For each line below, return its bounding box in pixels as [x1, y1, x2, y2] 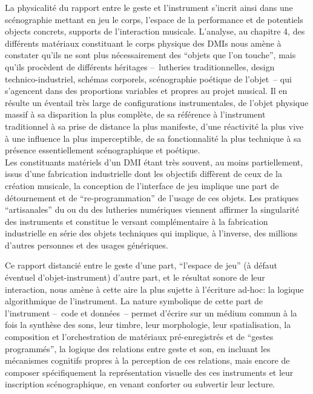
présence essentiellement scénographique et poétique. [5, 144, 200, 156]
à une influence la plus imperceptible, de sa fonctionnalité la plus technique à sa [5, 132, 301, 144]
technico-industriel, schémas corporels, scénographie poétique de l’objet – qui [5, 72, 292, 85]
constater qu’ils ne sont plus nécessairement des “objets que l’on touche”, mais [5, 48, 296, 61]
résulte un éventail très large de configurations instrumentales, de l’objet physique [5, 96, 309, 109]
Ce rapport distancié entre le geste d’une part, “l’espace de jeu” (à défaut [5, 259, 277, 272]
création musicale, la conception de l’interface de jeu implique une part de [5, 179, 279, 192]
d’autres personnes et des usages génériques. [5, 238, 168, 251]
